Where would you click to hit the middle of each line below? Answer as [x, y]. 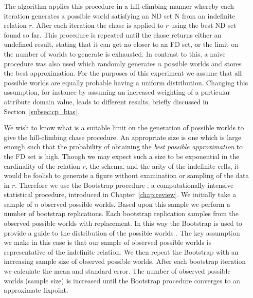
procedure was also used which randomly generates [80, 63]
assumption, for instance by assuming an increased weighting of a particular [117, 92]
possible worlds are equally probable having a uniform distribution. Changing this [126, 82]
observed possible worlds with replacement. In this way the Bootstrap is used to [123, 223]
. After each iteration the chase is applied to [98, 25]
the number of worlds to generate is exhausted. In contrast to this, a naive [115, 53]
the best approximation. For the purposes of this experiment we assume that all [123, 73]
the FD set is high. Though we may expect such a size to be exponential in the [122, 156]
